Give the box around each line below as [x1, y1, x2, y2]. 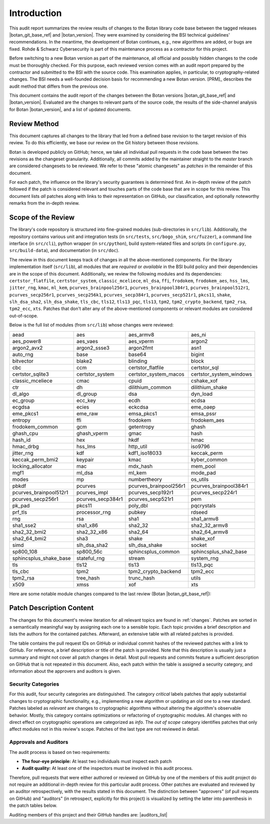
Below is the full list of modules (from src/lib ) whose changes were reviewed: [9, 322, 174, 328]
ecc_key [76, 397, 96, 404]
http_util [128, 443, 147, 450]
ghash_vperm [76, 430, 108, 437]
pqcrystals [190, 502, 216, 509]
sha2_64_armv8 [190, 528, 228, 535]
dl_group [76, 390, 97, 397]
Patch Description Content [9, 604, 94, 612]
